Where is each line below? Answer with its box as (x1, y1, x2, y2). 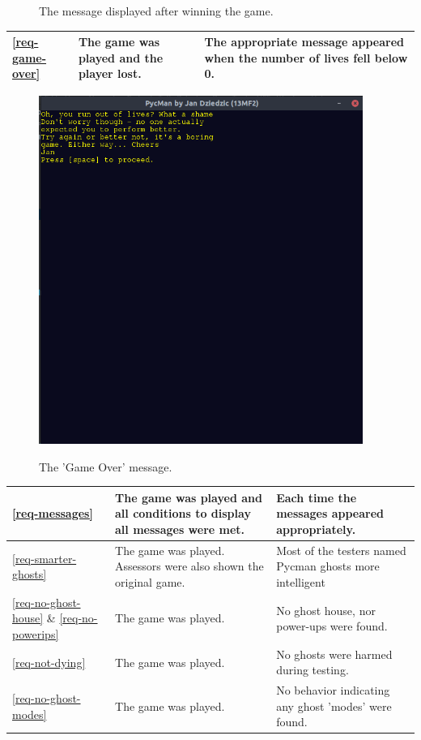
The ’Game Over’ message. (39, 458, 172, 475)
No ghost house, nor (276, 601, 376, 618)
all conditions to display (115, 505, 251, 522)
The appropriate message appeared (204, 33, 405, 50)
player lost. (78, 65, 142, 82)
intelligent (276, 573, 325, 590)
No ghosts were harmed (276, 645, 393, 662)
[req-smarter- (12, 549, 77, 566)
